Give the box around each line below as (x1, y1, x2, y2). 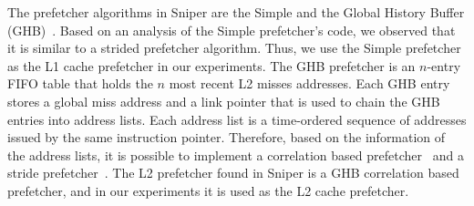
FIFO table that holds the (7, 74, 153, 93)
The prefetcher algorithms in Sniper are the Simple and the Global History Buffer (7, 3, 465, 21)
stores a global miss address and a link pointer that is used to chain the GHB (7, 91, 440, 110)
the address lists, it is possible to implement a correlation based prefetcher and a (7, 145, 464, 164)
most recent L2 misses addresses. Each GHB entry (169, 74, 450, 93)
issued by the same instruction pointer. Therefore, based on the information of (7, 128, 446, 147)
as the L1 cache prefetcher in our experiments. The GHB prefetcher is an (7, 56, 416, 75)
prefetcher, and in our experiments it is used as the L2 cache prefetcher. (7, 180, 409, 200)
